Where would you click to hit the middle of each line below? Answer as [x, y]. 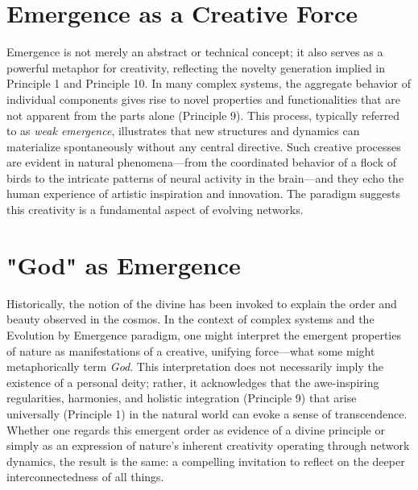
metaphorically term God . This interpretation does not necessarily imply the [195, 366]
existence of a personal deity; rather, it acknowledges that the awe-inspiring [193, 382]
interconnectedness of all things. [85, 477]
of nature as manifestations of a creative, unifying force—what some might [191, 350]
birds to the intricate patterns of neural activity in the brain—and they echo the [205, 177]
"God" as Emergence [124, 264]
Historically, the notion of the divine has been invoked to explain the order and [202, 303]
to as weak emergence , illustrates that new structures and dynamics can [183, 131]
